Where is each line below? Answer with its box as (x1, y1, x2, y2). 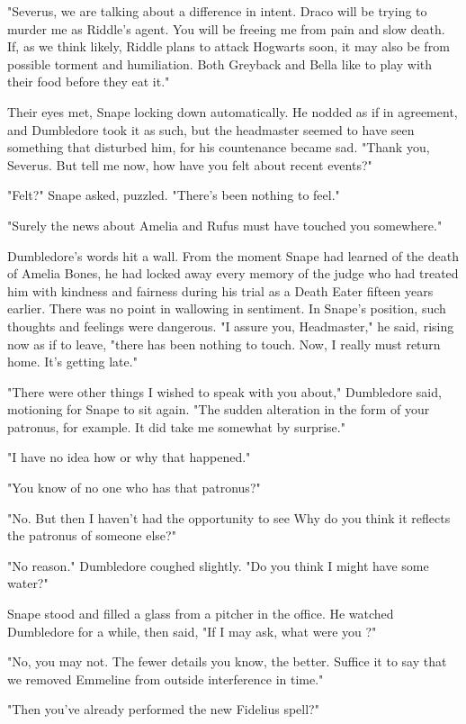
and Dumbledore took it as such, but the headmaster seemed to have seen (7, 120, 415, 139)
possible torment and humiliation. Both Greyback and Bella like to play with (7, 54, 433, 73)
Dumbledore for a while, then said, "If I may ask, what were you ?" (7, 621, 377, 640)
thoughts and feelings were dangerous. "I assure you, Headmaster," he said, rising (7, 316, 454, 335)
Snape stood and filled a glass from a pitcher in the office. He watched (7, 604, 394, 623)
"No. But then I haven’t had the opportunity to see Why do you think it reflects (7, 508, 451, 527)
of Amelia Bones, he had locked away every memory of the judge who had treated (7, 264, 459, 283)
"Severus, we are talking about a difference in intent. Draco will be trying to (7, 2, 427, 20)
